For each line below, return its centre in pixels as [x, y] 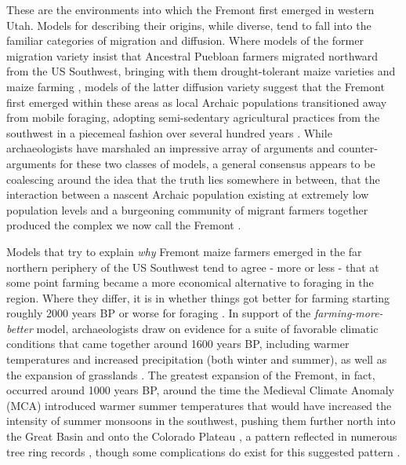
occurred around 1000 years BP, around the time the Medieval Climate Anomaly [200, 390]
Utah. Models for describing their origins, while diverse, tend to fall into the [189, 25]
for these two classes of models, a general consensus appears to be [217, 163]
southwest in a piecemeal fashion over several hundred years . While [169, 132]
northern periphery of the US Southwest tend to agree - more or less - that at [193, 267]
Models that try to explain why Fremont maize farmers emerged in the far [184, 251]
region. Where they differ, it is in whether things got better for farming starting [198, 297]
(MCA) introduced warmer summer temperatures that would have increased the [199, 405]
